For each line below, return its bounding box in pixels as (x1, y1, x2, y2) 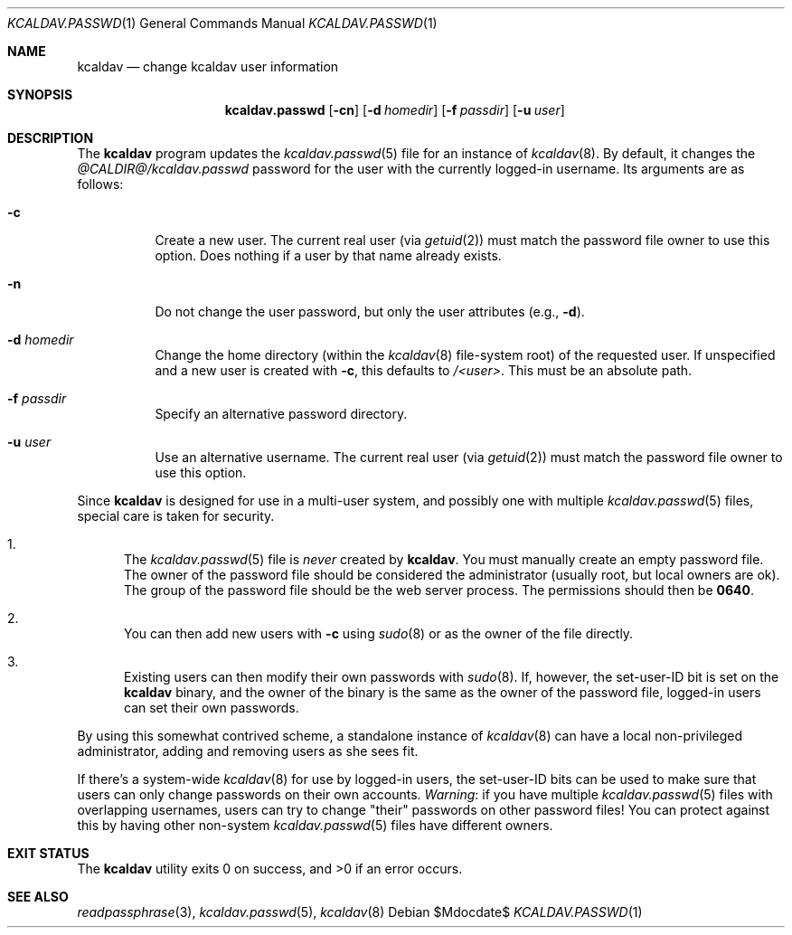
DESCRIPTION (7, 130, 94, 146)
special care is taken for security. (77, 508, 275, 524)
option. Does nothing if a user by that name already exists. (155, 248, 502, 263)
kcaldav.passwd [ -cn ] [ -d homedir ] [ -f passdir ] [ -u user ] (224, 102, 565, 118)
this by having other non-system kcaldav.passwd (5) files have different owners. (77, 817, 553, 833)
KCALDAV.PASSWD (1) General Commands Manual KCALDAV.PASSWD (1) (7, 15, 438, 31)
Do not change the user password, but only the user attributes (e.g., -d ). (155, 304, 585, 319)
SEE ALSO (7, 889, 69, 904)
